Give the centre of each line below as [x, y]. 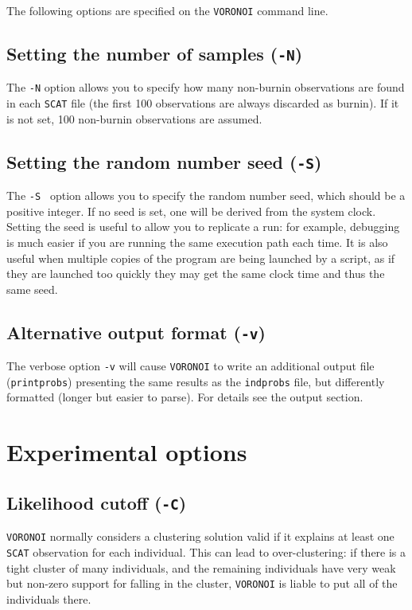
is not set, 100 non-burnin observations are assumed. [134, 118]
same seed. [32, 289]
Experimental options [127, 452]
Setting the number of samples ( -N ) [155, 54]
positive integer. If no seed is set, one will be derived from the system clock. [191, 211]
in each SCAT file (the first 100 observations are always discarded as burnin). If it [203, 103]
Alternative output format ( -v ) [136, 332]
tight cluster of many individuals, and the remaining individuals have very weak [201, 567]
